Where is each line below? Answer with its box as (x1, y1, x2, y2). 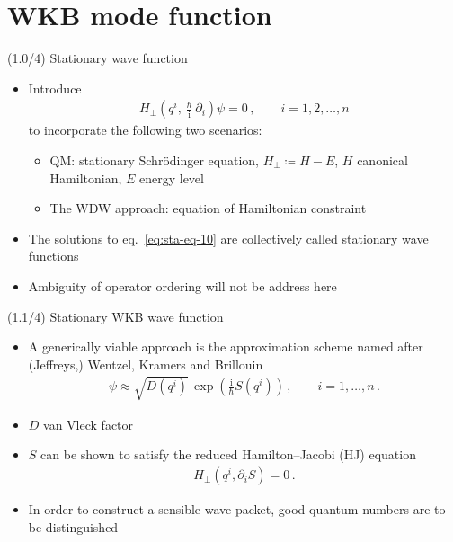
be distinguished (28, 517, 119, 536)
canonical (357, 150, 408, 169)
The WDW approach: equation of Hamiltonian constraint (49, 199, 367, 218)
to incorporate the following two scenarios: (28, 120, 262, 139)
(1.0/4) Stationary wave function (7, 49, 188, 67)
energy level (139, 168, 204, 187)
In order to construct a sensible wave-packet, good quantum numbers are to (28, 500, 446, 519)
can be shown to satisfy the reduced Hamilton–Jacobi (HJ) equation (40, 445, 416, 464)
